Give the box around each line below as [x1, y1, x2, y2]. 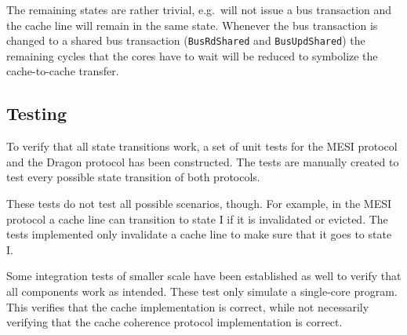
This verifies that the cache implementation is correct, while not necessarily [6, 298, 369, 315]
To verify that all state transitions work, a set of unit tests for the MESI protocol [6, 138, 398, 155]
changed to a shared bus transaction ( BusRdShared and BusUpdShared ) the [6, 32, 365, 49]
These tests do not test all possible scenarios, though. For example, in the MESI [6, 195, 392, 212]
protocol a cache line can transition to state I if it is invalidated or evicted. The [6, 210, 388, 227]
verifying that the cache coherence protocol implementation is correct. [6, 314, 343, 330]
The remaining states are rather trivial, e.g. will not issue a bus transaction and [6, 2, 392, 17]
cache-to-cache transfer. [6, 63, 119, 79]
